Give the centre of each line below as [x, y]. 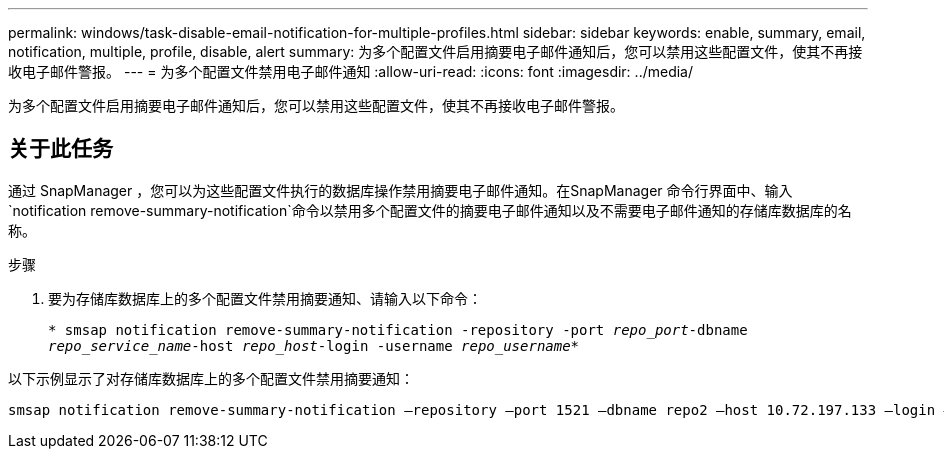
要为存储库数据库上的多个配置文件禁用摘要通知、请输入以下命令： [265, 298]
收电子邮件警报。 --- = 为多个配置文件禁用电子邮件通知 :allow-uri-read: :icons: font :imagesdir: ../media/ [351, 71]
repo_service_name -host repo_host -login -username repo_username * [314, 345]
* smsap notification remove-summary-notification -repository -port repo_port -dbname [398, 329]
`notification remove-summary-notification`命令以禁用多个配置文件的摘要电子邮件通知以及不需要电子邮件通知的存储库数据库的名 [430, 210]
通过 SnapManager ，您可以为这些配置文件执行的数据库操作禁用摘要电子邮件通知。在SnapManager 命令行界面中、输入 [400, 190]
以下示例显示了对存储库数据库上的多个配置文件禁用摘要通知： [211, 378]
